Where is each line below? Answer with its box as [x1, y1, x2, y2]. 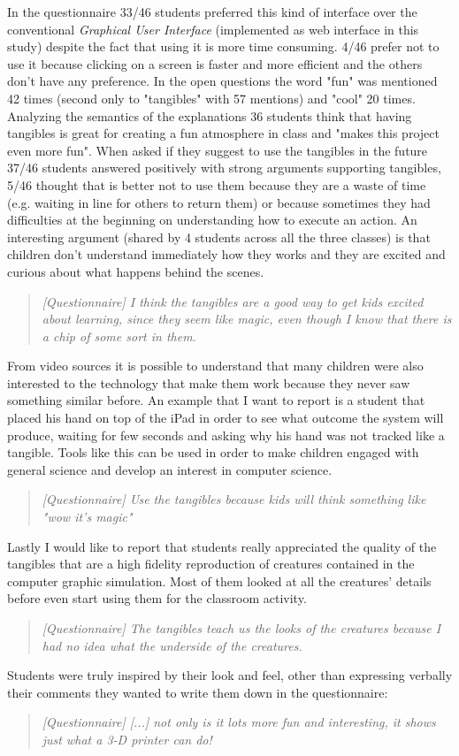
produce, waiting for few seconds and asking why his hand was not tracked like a [7, 425, 445, 444]
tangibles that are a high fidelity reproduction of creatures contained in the [7, 554, 415, 573]
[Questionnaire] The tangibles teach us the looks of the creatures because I [42, 619, 441, 637]
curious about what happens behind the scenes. [7, 262, 264, 280]
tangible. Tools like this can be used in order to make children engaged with [7, 443, 419, 462]
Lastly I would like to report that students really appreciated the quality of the [7, 537, 437, 555]
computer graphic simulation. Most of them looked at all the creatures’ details [7, 571, 432, 590]
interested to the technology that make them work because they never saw [7, 373, 410, 392]
